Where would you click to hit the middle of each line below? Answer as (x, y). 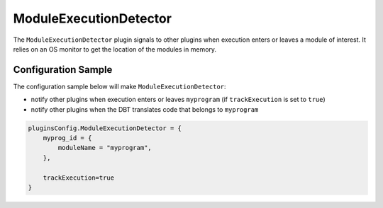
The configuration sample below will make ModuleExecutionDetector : (120, 86)
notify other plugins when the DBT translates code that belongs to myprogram (145, 109)
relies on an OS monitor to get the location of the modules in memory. (115, 49)
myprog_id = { (67, 138)
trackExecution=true (79, 178)
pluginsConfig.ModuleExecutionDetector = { (105, 128)
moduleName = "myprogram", (105, 148)
